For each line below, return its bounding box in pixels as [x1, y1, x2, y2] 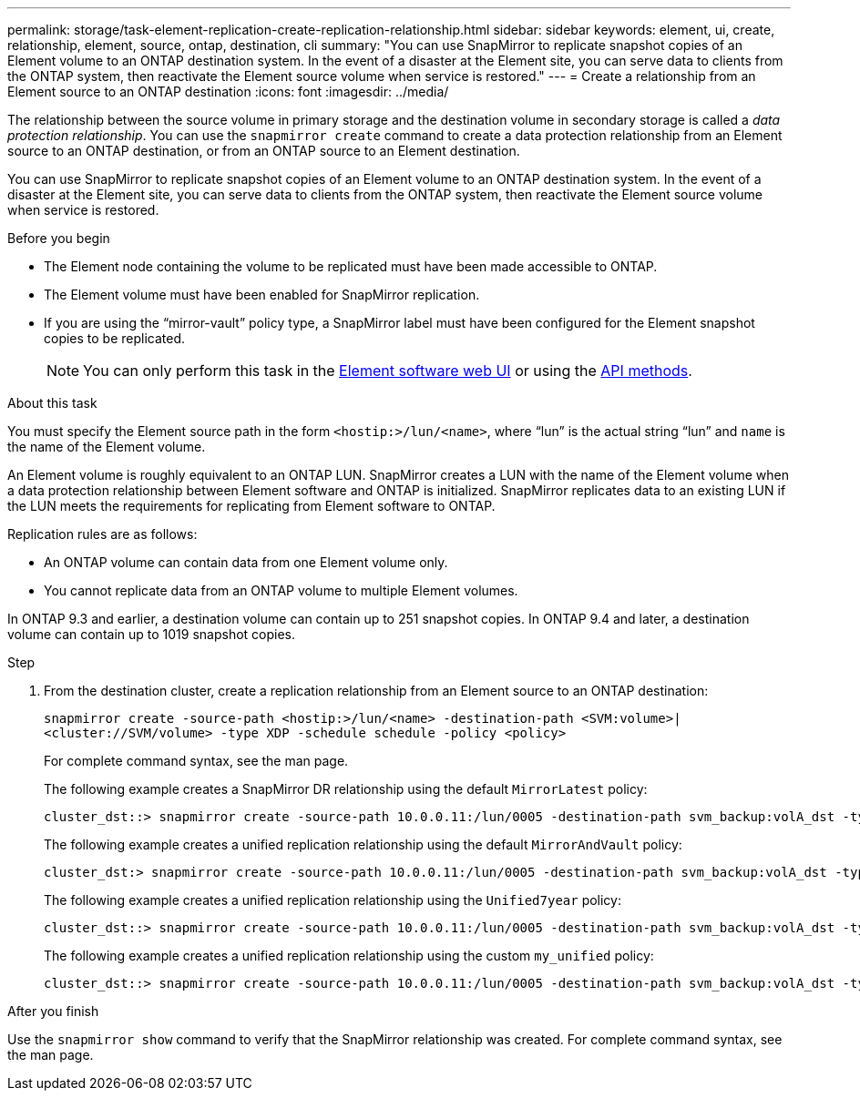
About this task [7, 395, 97, 411]
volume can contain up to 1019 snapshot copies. [7, 626, 296, 642]
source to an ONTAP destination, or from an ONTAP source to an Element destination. [7, 143, 520, 158]
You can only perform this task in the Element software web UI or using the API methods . [83, 361, 692, 380]
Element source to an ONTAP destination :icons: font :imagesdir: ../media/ [7, 84, 449, 99]
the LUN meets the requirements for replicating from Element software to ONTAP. [7, 498, 496, 513]
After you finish [7, 1003, 99, 1019]
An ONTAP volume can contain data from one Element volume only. [44, 554, 448, 570]
